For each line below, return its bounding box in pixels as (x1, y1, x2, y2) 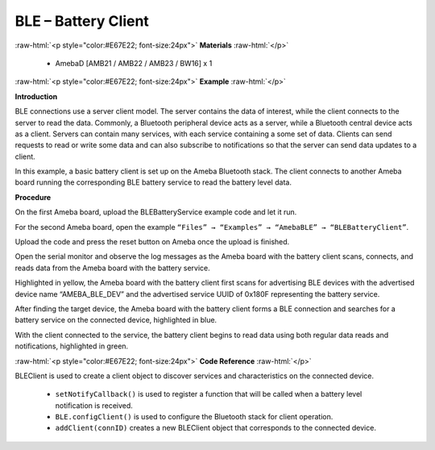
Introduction (14, 91, 58, 101)
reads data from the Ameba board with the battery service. (14, 263, 211, 273)
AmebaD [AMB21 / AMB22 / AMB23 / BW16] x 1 (55, 58, 213, 68)
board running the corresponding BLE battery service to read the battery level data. (14, 177, 292, 187)
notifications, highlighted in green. (14, 341, 129, 351)
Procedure (14, 192, 52, 202)
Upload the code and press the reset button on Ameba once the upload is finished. (14, 237, 290, 247)
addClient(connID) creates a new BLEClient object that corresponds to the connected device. (55, 423, 376, 433)
